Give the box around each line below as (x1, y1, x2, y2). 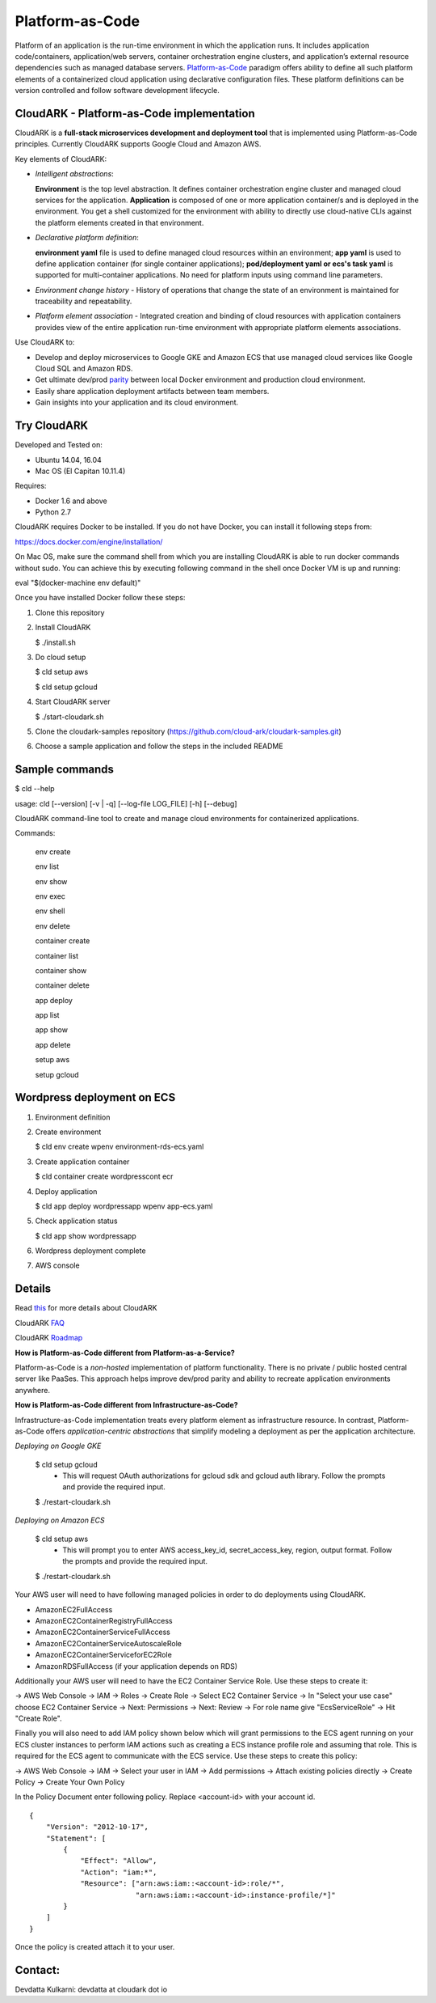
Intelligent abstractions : (35, 169, 115, 179)
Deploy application (35, 1186, 98, 1196)
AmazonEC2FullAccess (35, 1604, 113, 1614)
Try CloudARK (15, 419, 89, 433)
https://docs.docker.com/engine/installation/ (15, 536, 163, 546)
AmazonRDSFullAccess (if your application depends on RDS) (35, 1661, 238, 1671)
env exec (35, 891, 66, 901)
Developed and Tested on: (15, 440, 103, 450)
